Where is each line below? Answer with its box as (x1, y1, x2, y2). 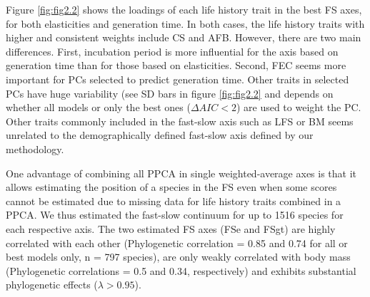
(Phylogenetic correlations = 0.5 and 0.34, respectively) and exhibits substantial (6, 263, 356, 278)
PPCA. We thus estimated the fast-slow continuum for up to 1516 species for (6, 207, 344, 222)
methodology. (6, 141, 64, 156)
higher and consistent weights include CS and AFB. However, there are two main (6, 30, 361, 45)
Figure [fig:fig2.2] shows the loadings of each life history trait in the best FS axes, (6, 2, 362, 16)
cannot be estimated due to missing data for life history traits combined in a (6, 193, 341, 208)
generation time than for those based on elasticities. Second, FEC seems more (6, 58, 346, 73)
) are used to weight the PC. (236, 100, 361, 115)
